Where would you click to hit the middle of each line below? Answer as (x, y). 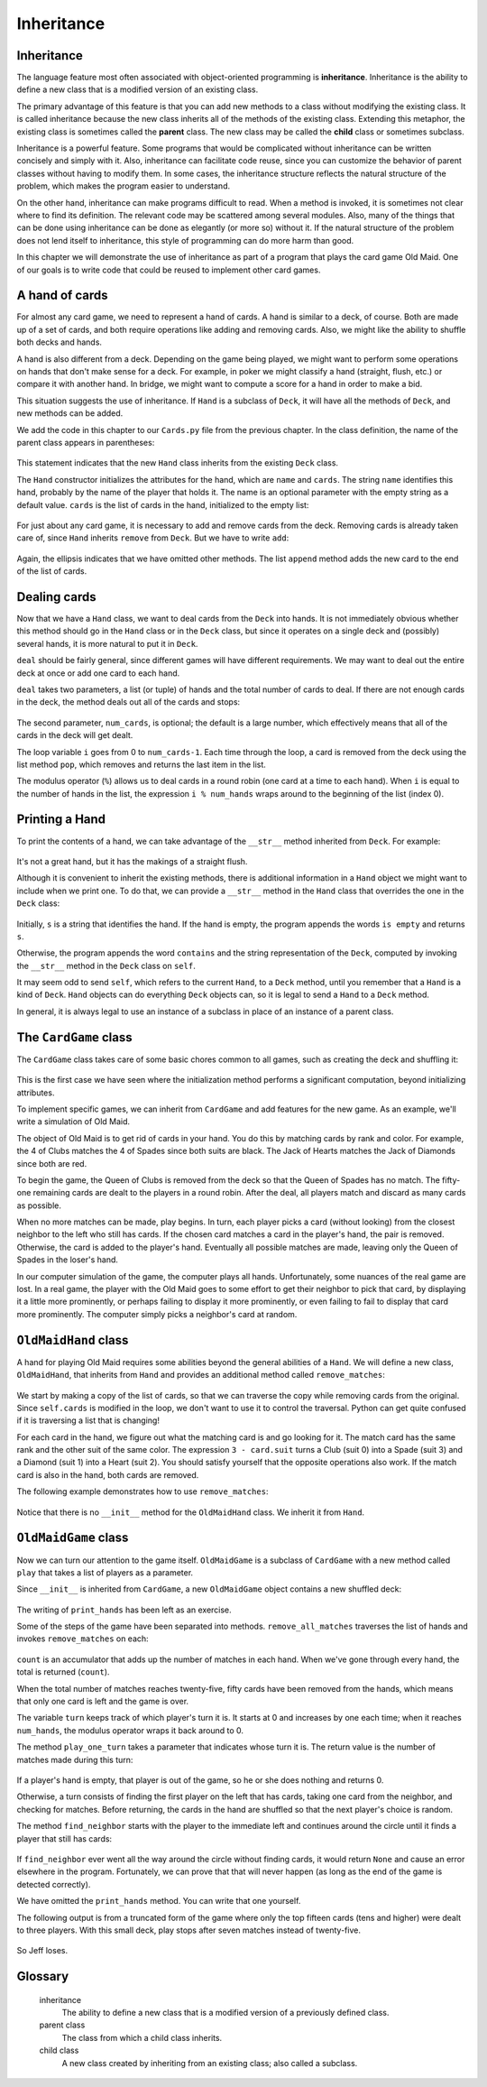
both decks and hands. (60, 342)
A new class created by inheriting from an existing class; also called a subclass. (210, 2063)
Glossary (43, 1976)
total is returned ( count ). (63, 1672)
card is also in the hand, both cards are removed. (108, 1474)
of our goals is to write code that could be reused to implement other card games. (169, 270)
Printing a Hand (61, 820)
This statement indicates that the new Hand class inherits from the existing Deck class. (177, 463)
